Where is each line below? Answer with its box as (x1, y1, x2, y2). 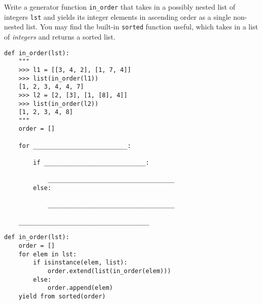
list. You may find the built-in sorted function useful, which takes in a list (26, 21, 258, 32)
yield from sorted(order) (18, 292, 106, 300)
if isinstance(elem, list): (33, 259, 128, 267)
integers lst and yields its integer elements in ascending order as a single (4, 11, 231, 22)
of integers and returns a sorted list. (4, 31, 116, 42)
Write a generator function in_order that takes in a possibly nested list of (4, 2, 236, 12)
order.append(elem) (47, 284, 113, 292)
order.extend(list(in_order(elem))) (47, 267, 171, 275)
